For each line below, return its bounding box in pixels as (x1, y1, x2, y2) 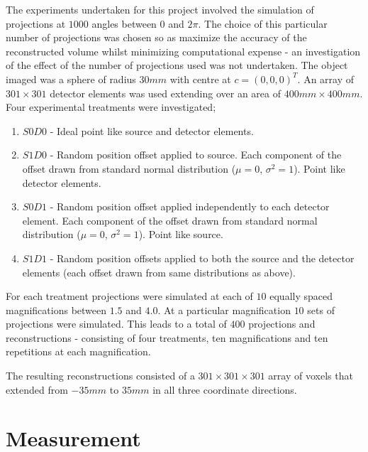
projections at (6, 16, 66, 31)
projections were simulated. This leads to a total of (6, 316, 227, 331)
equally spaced (269, 289, 333, 303)
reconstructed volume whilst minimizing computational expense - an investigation (6, 43, 361, 58)
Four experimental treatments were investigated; (6, 99, 216, 114)
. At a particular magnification (157, 302, 291, 317)
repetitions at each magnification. (6, 344, 151, 359)
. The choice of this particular (198, 16, 328, 31)
